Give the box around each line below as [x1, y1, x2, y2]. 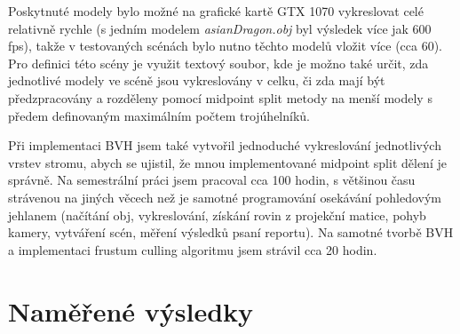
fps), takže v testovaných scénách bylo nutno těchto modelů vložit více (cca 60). [8, 36, 443, 55]
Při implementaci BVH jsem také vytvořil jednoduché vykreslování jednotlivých [8, 136, 441, 155]
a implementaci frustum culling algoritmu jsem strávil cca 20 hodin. [8, 240, 377, 258]
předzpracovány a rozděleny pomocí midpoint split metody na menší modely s [8, 88, 432, 107]
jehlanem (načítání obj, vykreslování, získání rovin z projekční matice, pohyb [8, 205, 426, 224]
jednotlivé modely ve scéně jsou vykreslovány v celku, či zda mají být [8, 71, 385, 90]
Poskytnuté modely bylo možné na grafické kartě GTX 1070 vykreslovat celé [8, 2, 424, 20]
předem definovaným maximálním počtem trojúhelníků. [8, 106, 311, 124]
